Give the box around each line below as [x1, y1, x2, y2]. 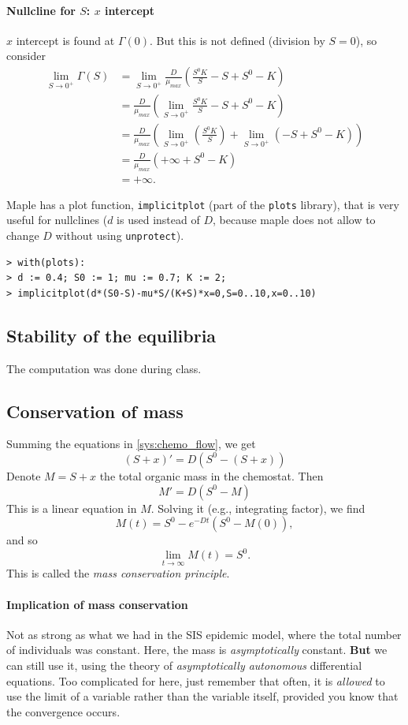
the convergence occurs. [6, 703, 121, 719]
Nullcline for [6, 2, 76, 18]
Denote [6, 467, 41, 484]
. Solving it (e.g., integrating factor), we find [150, 499, 365, 516]
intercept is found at [16, 32, 115, 48]
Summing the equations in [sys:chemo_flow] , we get [6, 435, 256, 452]
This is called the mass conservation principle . [6, 565, 230, 581]
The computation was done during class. [6, 360, 202, 376]
